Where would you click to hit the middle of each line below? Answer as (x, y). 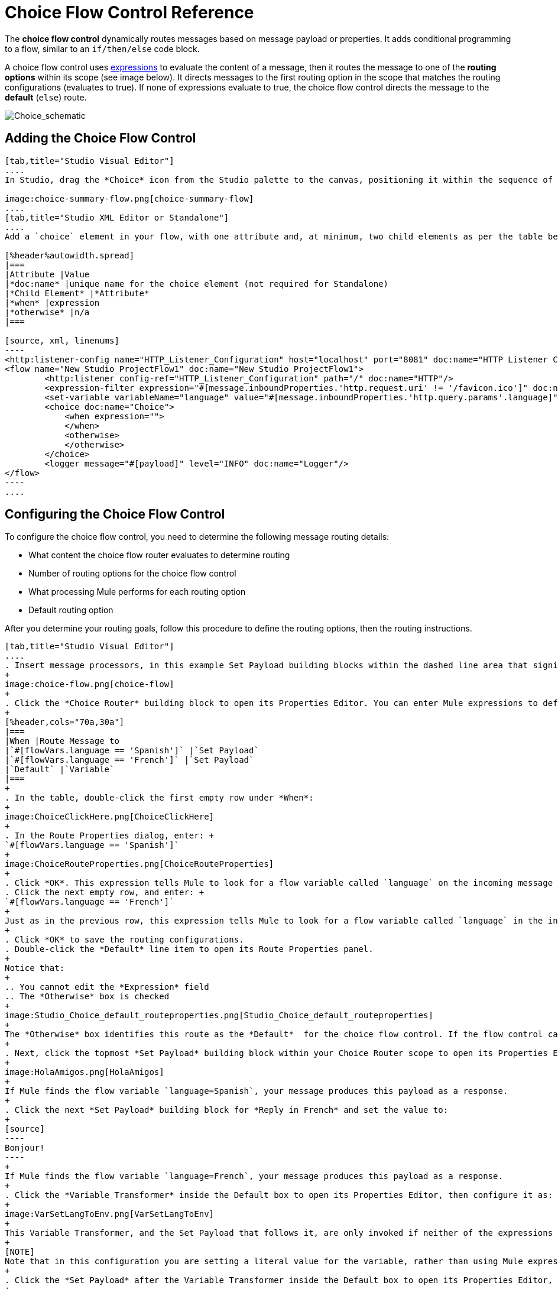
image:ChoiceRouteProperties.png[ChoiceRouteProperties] (139, 864)
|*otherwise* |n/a (47, 312)
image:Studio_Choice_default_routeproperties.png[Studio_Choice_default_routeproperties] (219, 1016)
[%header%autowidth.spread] (70, 255)
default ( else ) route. (46, 97)
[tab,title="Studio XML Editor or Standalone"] (117, 217)
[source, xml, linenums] (62, 340)
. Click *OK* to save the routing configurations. (124, 940)
